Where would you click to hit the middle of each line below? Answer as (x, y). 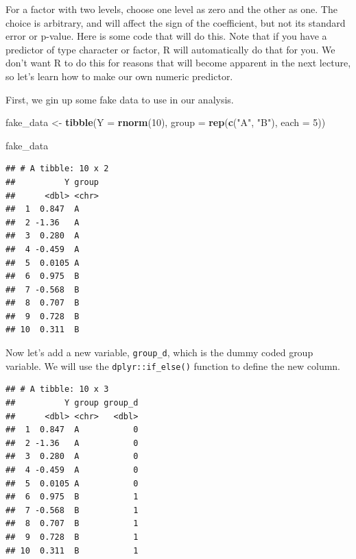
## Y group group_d (72, 402)
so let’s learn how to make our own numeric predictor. (119, 76)
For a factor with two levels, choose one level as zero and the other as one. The (171, 9)
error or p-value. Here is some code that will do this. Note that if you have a (166, 36)
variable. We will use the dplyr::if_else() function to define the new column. (173, 365)
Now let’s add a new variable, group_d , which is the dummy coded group (159, 352)
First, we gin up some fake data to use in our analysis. (120, 99)
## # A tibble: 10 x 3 (57, 389)
